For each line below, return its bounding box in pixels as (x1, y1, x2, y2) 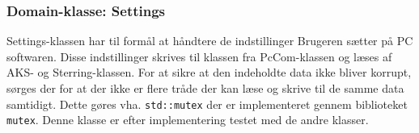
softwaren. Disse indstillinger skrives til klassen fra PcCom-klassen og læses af (6, 48, 392, 64)
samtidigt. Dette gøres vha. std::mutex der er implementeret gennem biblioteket (6, 95, 408, 112)
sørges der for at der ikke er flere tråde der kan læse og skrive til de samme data (6, 80, 404, 96)
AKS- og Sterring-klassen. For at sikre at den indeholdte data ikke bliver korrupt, (6, 64, 412, 81)
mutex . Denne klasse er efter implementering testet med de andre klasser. (6, 111, 369, 128)
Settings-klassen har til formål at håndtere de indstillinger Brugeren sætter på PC (6, 32, 413, 49)
